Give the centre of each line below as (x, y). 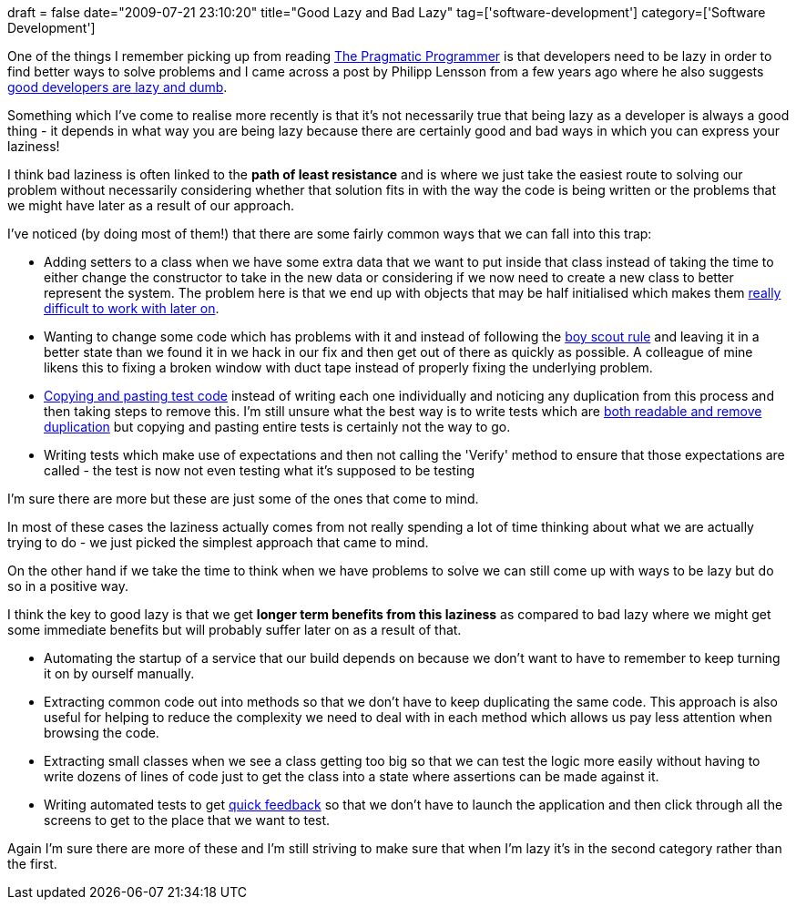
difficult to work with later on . (132, 308)
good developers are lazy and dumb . (117, 87)
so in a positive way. (68, 586)
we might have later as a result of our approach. (151, 205)
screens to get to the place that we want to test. (187, 820)
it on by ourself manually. (119, 673)
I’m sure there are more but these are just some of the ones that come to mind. (243, 499)
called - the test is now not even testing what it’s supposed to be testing (260, 470)
